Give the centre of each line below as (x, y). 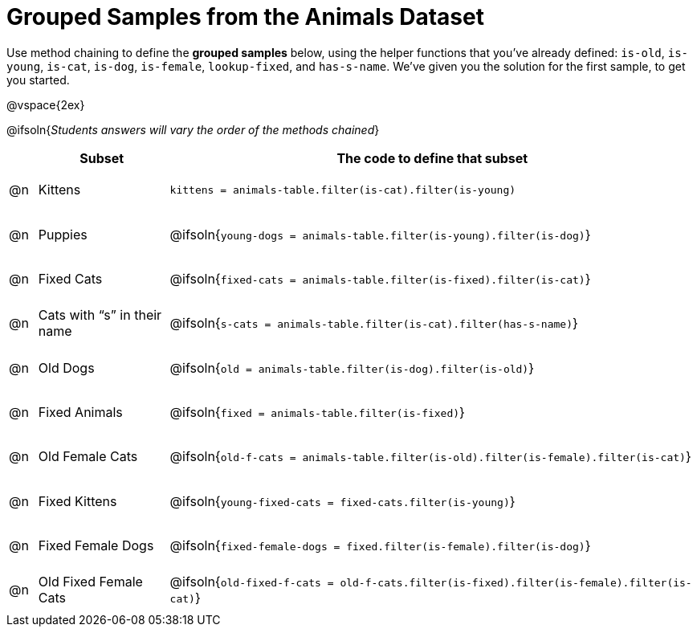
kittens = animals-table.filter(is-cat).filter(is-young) (343, 190)
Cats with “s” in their (100, 315)
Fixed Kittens (77, 501)
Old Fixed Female (90, 582)
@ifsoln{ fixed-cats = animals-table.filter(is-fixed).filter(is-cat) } (380, 279)
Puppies (63, 234)
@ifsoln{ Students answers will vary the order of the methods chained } (193, 129)
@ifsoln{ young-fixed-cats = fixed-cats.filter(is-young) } (342, 501)
